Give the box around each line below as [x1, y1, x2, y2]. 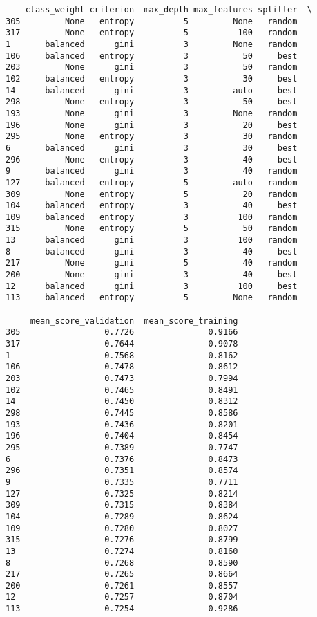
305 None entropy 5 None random [6, 16, 298, 26]
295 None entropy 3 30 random [6, 131, 298, 142]
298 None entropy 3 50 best [6, 97, 298, 107]
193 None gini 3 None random [6, 108, 298, 118]
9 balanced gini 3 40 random [6, 166, 298, 176]
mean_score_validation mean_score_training [30, 315, 238, 326]
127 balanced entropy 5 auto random [6, 177, 298, 187]
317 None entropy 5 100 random [6, 28, 298, 38]
